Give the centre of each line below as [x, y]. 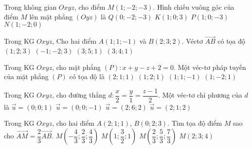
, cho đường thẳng [79, 95]
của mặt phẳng [26, 76]
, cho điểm [90, 7]
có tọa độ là [87, 76]
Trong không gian [30, 7]
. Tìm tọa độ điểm [195, 123]
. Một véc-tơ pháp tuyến [210, 67]
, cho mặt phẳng [77, 67]
